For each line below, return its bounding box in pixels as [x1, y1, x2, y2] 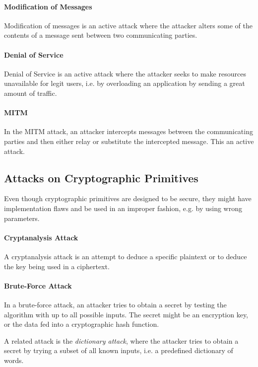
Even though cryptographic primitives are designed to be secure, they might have [4, 193, 252, 204]
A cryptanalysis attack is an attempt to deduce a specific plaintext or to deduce [4, 251, 247, 261]
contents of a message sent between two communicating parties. [4, 30, 197, 40]
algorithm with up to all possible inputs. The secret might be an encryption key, [4, 309, 248, 319]
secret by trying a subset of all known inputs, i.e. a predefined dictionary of [4, 345, 233, 356]
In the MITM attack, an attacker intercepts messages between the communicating [4, 126, 253, 137]
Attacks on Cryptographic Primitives [4, 170, 198, 185]
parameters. [4, 213, 40, 223]
